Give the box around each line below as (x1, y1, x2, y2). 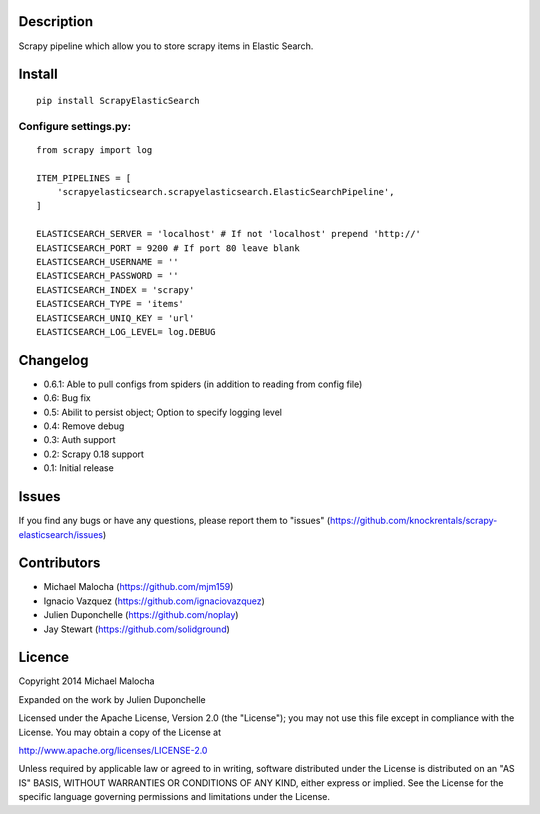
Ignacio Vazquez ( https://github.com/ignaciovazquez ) (43, 595, 265, 607)
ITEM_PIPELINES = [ (36, 172, 132, 184)
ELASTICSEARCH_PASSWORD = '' (36, 270, 179, 282)
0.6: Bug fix (43, 392, 91, 404)
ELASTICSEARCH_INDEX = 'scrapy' (36, 284, 195, 295)
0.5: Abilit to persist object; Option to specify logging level (43, 406, 282, 418)
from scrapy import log (36, 144, 153, 155)
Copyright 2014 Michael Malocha (18, 675, 155, 687)
